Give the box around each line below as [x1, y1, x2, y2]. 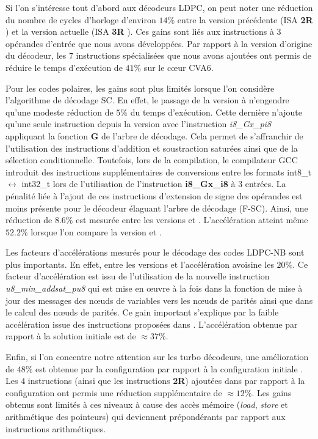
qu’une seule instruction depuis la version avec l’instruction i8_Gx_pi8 [5, 117, 272, 130]
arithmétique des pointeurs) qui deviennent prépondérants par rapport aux [5, 410, 286, 422]
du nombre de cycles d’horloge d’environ [5, 13, 156, 26]
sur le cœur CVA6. [143, 61, 214, 73]
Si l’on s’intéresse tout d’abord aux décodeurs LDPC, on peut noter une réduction [5, 1, 313, 13]
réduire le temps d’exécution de [5, 61, 123, 73]
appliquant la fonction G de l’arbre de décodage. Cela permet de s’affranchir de [5, 129, 303, 142]
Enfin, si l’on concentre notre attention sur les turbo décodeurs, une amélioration [5, 350, 309, 363]
